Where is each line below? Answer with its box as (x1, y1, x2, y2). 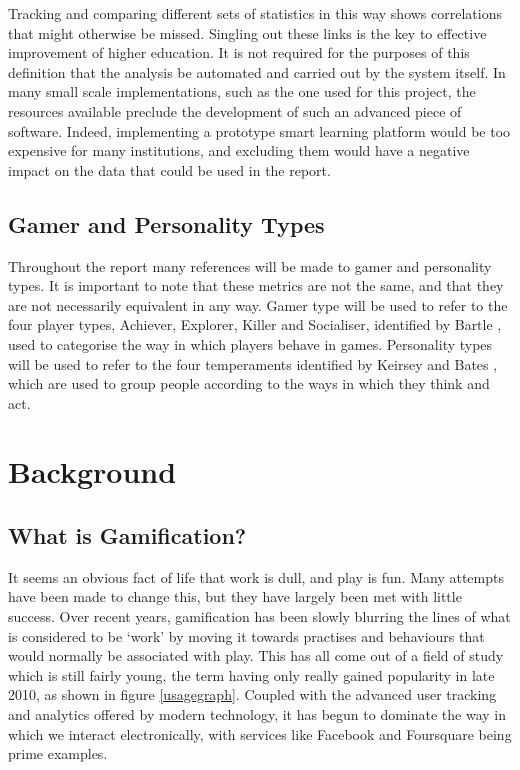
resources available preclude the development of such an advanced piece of (8, 100, 462, 121)
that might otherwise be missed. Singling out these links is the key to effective (8, 22, 487, 43)
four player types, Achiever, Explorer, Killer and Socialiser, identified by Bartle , (8, 314, 502, 335)
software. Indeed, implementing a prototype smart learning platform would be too (8, 120, 511, 141)
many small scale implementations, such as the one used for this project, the (8, 81, 476, 102)
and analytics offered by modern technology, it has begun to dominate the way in (8, 704, 507, 725)
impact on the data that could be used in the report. (8, 159, 331, 180)
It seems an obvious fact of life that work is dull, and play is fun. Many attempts (8, 566, 504, 587)
